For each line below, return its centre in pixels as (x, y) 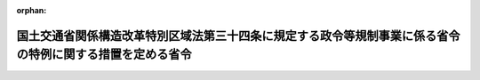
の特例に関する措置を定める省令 (104, 55)
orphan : (32, 10)
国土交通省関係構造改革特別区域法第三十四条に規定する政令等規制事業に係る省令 (238, 36)
